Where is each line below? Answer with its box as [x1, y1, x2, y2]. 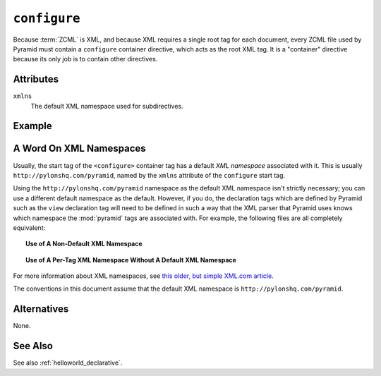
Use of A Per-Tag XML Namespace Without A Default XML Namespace [25, 255, 236, 264]
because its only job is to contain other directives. [13, 55, 158, 63]
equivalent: [13, 223, 46, 232]
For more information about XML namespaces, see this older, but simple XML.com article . [13, 272, 274, 280]
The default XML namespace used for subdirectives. [30, 102, 183, 110]
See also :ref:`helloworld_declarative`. [13, 358, 123, 367]
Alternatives [13, 303, 69, 315]
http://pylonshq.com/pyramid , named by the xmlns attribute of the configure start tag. [13, 171, 286, 179]
